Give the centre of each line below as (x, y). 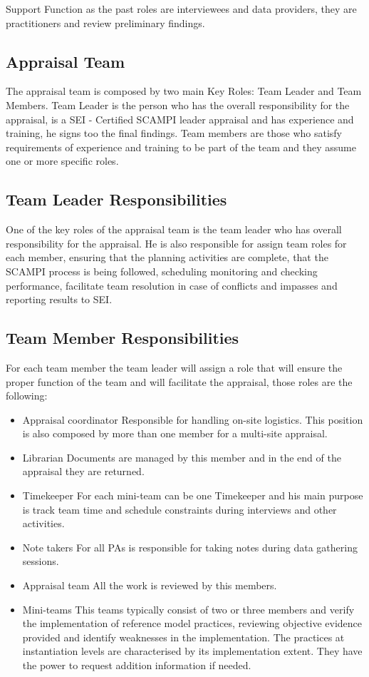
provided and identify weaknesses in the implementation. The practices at (183, 637)
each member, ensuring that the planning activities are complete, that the (167, 257)
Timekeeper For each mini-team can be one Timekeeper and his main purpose (193, 495)
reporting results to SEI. (59, 299)
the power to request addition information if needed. (137, 665)
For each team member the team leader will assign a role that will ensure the (174, 367)
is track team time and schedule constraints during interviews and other (180, 509)
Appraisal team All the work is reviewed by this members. (150, 585)
